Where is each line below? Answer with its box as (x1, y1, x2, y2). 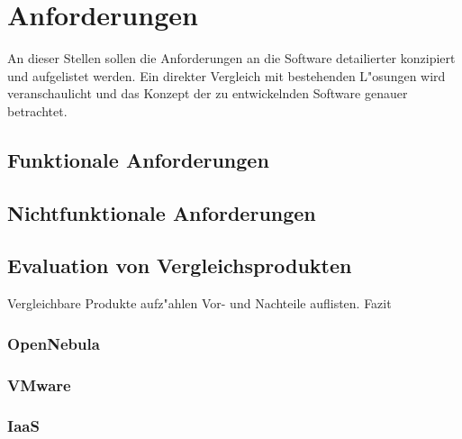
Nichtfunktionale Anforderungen (7, 198, 316, 226)
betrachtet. (7, 101, 68, 120)
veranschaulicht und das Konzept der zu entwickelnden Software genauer (7, 84, 408, 103)
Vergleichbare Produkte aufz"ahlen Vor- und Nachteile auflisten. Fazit (7, 294, 392, 313)
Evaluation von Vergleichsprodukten (7, 252, 352, 279)
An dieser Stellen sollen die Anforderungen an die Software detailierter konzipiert (7, 49, 456, 68)
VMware (7, 373, 71, 396)
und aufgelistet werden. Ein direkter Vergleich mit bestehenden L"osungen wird (7, 66, 446, 85)
